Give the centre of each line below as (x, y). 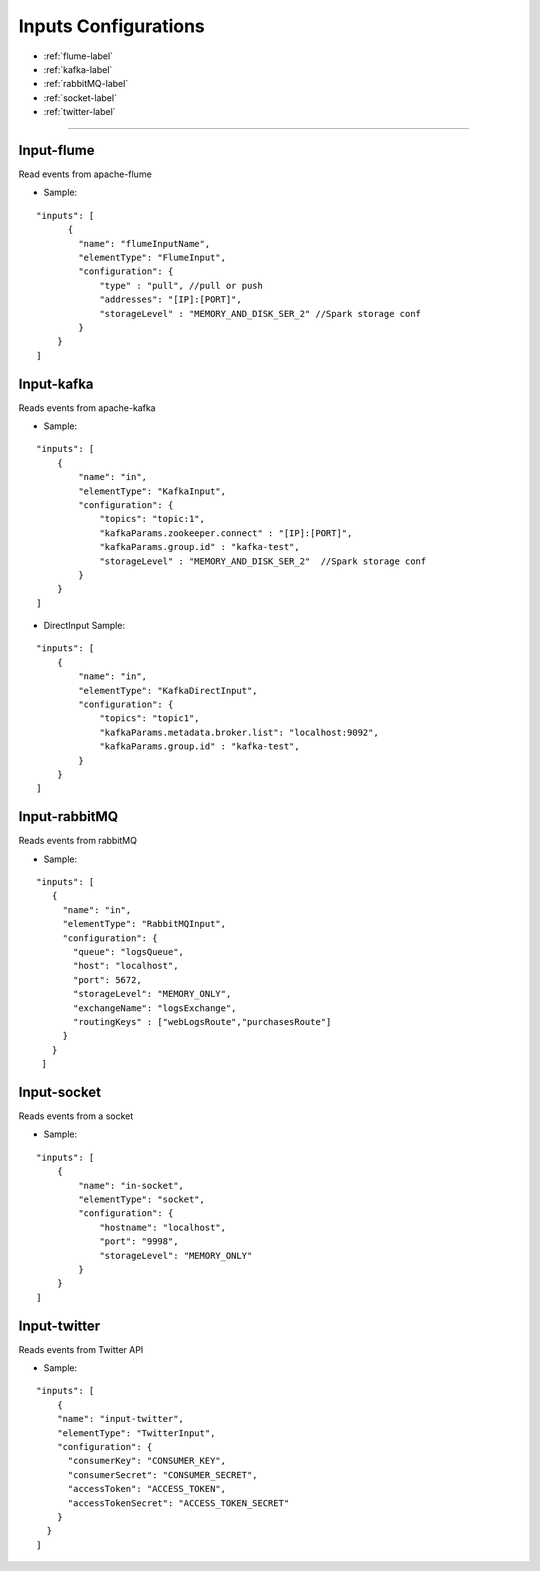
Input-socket (60, 1091)
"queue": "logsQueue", (129, 952)
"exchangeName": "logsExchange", (155, 1008)
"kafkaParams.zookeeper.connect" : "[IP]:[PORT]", (226, 533)
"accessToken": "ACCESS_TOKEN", (147, 1489)
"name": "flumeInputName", (144, 243)
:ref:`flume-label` (78, 56)
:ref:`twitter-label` (79, 112)
